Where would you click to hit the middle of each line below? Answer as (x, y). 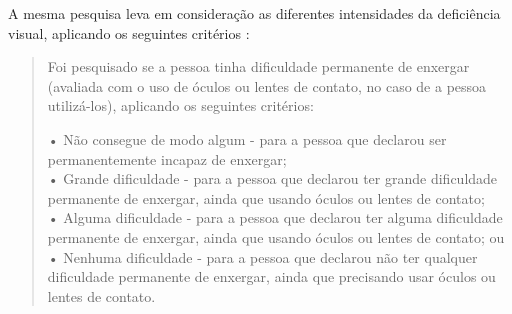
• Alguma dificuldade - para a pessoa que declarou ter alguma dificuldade (275, 217)
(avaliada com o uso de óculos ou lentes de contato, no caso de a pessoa (267, 85)
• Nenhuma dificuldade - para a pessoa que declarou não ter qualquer (262, 256)
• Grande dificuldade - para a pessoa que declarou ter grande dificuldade (272, 178)
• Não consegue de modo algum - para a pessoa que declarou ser (247, 138)
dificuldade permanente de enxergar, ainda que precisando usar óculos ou (271, 276)
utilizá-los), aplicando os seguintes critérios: (180, 105)
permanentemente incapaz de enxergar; (167, 158)
